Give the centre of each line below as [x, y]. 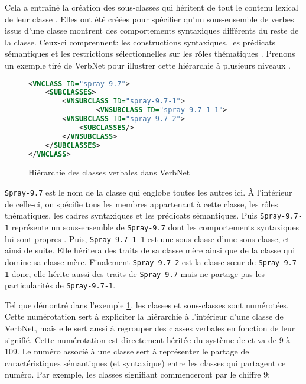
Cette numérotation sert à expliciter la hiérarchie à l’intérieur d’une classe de [144, 316]
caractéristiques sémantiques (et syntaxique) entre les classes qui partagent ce [145, 362]
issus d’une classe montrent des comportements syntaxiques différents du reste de [152, 30]
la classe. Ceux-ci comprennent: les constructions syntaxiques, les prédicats [140, 42]
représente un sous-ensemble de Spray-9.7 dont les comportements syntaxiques [155, 227]
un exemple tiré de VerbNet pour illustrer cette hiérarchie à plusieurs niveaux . [148, 65]
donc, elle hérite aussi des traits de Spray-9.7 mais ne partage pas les [138, 273]
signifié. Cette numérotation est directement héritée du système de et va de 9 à [148, 339]
